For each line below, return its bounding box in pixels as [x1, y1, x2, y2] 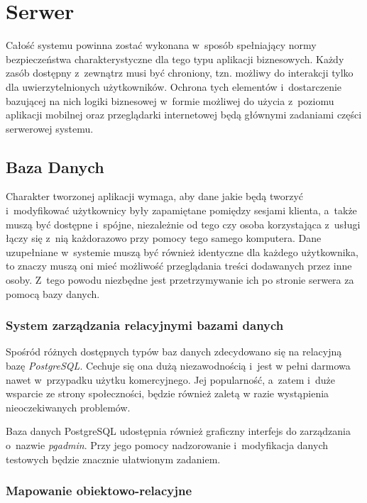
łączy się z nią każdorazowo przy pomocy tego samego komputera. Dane [6, 231, 322, 245]
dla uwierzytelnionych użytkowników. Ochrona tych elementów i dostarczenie [6, 79, 342, 94]
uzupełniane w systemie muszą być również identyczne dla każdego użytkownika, [6, 244, 358, 259]
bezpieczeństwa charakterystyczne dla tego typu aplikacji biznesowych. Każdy [6, 51, 344, 66]
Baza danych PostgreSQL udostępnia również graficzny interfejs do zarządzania [6, 424, 351, 438]
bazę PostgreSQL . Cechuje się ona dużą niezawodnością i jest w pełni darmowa [6, 358, 351, 373]
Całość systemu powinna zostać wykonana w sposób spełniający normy [6, 38, 317, 52]
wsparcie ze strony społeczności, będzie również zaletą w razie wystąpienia [6, 386, 329, 401]
